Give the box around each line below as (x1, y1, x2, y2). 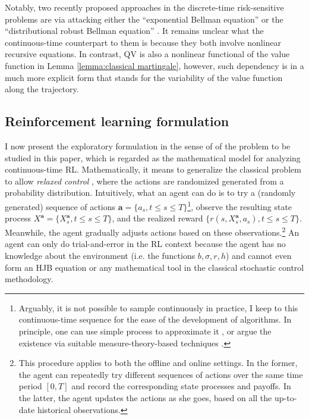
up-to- (274, 391, 297, 404)
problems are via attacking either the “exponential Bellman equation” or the (5, 12, 283, 25)
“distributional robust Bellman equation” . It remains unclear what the (5, 24, 264, 37)
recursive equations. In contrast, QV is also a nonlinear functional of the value (5, 48, 290, 60)
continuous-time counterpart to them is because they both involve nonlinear (5, 36, 282, 48)
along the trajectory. (5, 83, 79, 95)
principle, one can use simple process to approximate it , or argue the (18, 324, 272, 337)
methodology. (5, 273, 53, 285)
